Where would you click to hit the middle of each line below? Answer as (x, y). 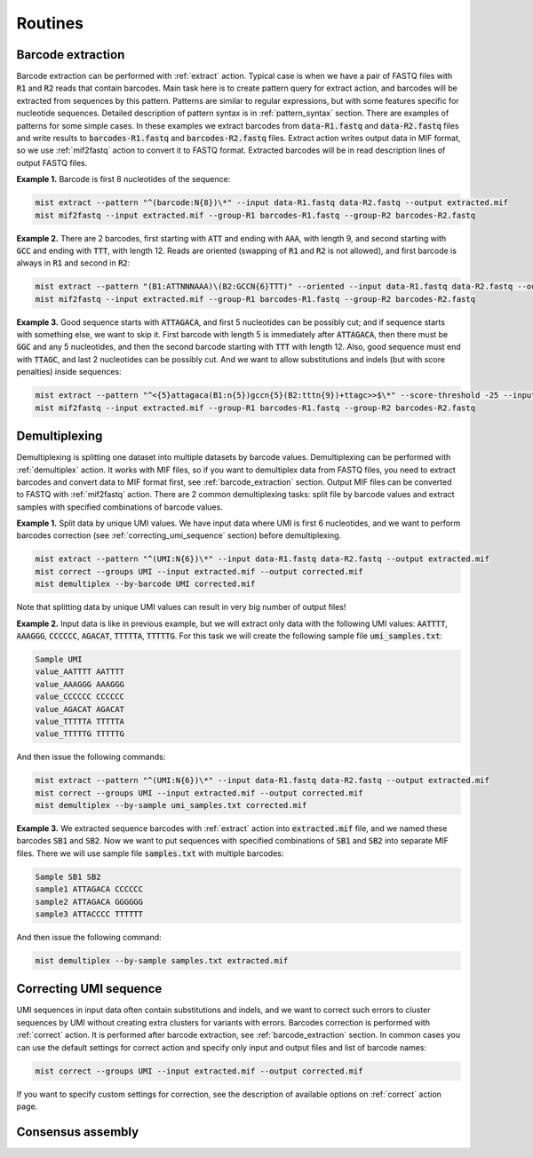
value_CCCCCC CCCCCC (80, 697)
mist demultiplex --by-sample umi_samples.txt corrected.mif (171, 805)
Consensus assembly (78, 1132)
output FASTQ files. (52, 162)
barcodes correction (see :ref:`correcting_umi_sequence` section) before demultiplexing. (179, 535)
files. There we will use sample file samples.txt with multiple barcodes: (150, 853)
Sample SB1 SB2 (68, 876)
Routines (50, 23)
